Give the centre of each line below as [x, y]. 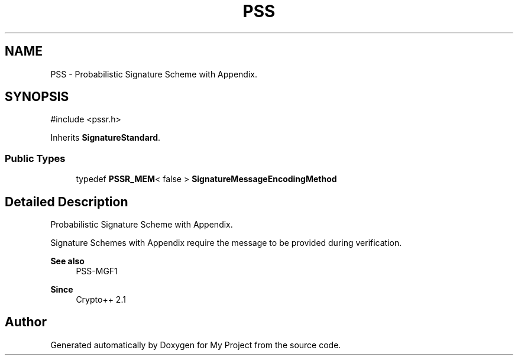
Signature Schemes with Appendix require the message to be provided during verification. [226, 243]
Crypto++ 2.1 [101, 300]
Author [26, 322]
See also [67, 261]
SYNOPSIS [37, 97]
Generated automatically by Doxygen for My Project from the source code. [196, 345]
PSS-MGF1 [97, 271]
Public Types [35, 158]
